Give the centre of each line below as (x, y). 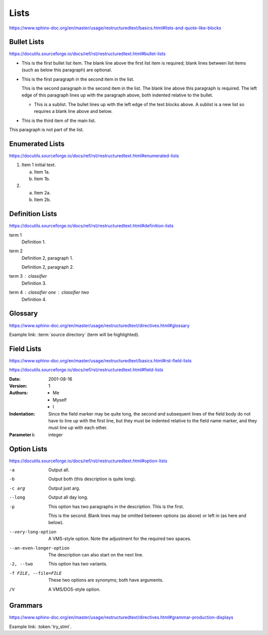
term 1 (15, 235)
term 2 (16, 251)
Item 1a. (42, 172)
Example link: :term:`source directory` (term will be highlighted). (74, 334)
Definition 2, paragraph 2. (48, 267)
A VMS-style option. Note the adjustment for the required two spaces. (120, 539)
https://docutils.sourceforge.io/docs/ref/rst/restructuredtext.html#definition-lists (91, 226)
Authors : (19, 393)
